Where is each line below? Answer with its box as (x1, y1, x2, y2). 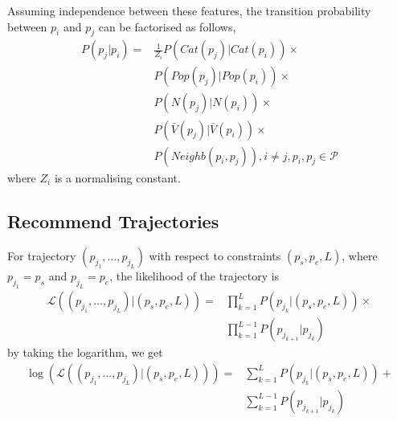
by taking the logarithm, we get (7, 344, 163, 361)
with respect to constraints (149, 247, 281, 264)
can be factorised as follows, (98, 18, 236, 35)
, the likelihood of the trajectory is (109, 268, 280, 284)
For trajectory (7, 247, 76, 264)
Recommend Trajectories (7, 208, 219, 233)
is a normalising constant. (54, 169, 181, 186)
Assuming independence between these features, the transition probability (7, 2, 371, 18)
